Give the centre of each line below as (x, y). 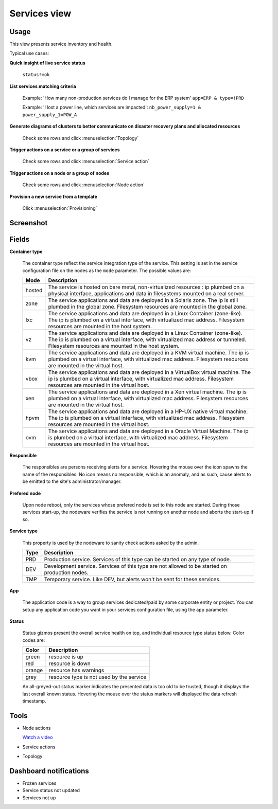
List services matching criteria (43, 86)
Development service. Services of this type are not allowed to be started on (136, 566)
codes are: (34, 640)
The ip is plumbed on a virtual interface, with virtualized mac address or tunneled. (147, 339)
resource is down (70, 663)
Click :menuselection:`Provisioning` (60, 208)
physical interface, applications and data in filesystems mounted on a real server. (146, 294)
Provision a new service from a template (54, 196)
